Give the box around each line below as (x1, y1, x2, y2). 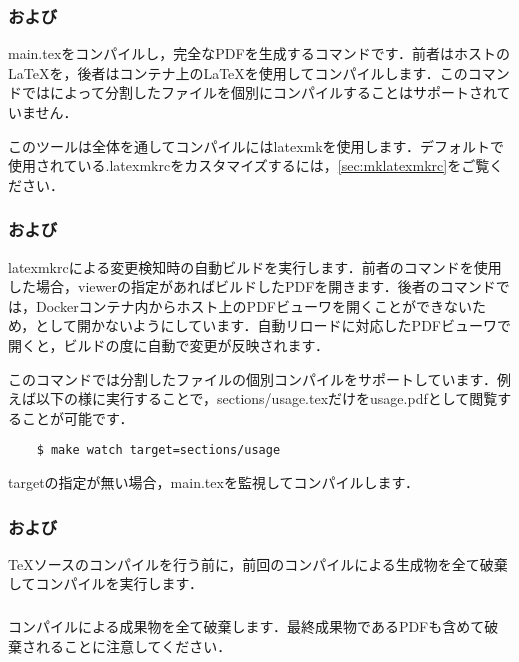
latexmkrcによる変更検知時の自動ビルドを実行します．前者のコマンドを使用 (8, 256, 502, 277)
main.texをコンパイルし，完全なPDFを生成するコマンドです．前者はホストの (8, 43, 511, 64)
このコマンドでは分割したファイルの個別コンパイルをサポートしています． (8, 368, 498, 389)
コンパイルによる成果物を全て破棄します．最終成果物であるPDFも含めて (8, 615, 485, 636)
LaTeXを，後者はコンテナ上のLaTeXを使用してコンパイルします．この (8, 62, 468, 83)
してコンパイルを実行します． (8, 573, 204, 594)
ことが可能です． (21, 407, 134, 428)
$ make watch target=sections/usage (36, 443, 281, 458)
